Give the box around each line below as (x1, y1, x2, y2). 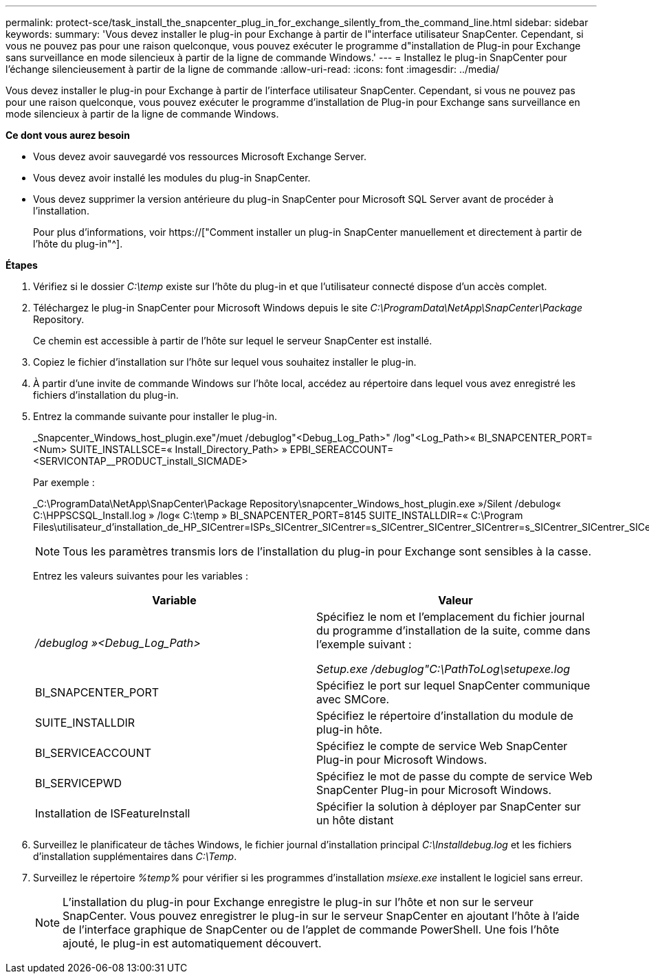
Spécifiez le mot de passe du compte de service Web (316, 769, 593, 783)
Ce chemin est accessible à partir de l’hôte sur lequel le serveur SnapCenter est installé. (33, 335, 432, 346)
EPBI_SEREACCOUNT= (289, 443, 394, 455)
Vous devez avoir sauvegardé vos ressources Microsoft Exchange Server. (33, 151, 366, 162)
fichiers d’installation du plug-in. (33, 389, 179, 401)
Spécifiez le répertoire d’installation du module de (316, 709, 573, 723)
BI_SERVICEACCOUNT (35, 746, 152, 760)
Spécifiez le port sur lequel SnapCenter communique (316, 679, 591, 692)
